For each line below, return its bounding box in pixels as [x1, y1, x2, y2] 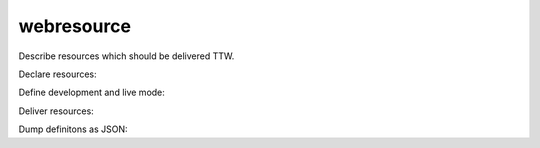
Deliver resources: [18, 105, 94, 117]
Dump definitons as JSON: [18, 123, 129, 135]
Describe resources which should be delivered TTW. [18, 50, 235, 62]
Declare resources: [18, 68, 97, 80]
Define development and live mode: [18, 86, 165, 99]
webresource [18, 15, 132, 37]
